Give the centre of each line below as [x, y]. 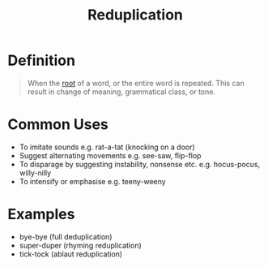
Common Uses [58, 125]
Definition [42, 60]
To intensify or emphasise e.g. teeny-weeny [93, 181]
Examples [41, 215]
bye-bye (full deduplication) [66, 236]
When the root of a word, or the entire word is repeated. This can [136, 83]
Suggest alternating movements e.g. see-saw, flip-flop [110, 155]
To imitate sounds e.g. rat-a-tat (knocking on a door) [107, 147]
